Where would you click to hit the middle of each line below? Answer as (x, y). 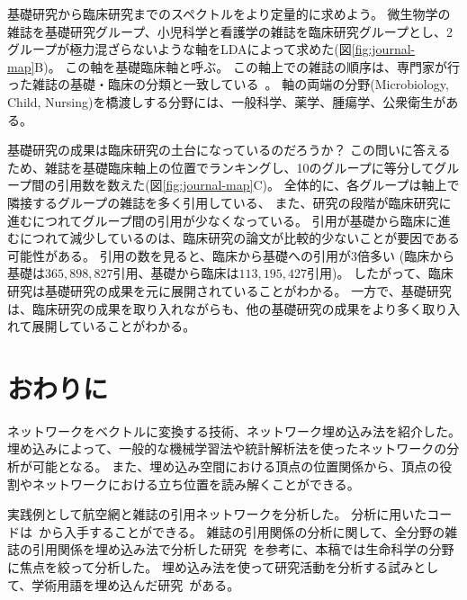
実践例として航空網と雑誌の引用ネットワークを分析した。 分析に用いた (217, 514)
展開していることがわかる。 (114, 326)
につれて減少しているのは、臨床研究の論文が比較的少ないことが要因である (240, 238)
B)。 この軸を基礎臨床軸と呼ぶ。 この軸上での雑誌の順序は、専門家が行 (247, 66)
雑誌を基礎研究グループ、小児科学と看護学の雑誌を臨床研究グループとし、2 (230, 31)
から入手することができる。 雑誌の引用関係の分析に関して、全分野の (242, 531)
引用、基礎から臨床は (176, 273)
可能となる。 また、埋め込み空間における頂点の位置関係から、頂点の (236, 466)
